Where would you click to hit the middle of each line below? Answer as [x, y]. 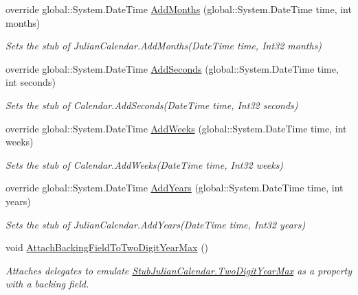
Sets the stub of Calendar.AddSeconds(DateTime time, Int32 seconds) [152, 105]
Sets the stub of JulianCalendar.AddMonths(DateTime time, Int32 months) [164, 46]
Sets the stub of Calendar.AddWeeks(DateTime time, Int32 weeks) [145, 164]
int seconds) [31, 82]
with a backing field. [47, 284]
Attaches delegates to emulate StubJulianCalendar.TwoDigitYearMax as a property [179, 270]
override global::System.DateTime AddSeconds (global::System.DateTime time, [172, 68]
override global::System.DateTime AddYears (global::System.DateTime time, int [175, 188]
